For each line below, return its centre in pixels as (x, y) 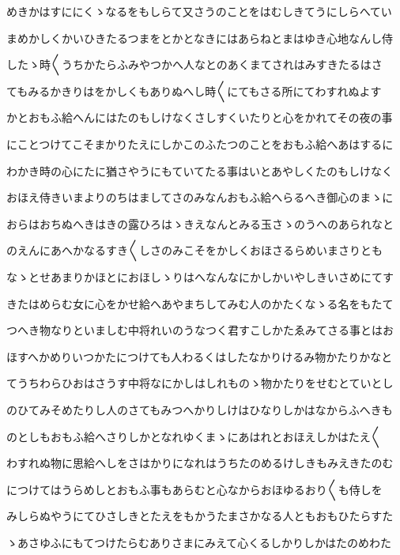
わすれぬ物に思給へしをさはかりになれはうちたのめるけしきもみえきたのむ (200, 463)
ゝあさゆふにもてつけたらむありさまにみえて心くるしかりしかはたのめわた (199, 542)
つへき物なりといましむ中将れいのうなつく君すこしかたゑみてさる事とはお (200, 330)
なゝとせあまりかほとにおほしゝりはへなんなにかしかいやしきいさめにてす (200, 276)
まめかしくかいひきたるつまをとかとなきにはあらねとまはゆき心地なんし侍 (200, 38)
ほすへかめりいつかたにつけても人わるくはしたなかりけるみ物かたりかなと (200, 356)
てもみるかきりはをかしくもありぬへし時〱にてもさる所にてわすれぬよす (194, 91)
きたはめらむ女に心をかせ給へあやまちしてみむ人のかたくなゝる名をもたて (200, 303)
